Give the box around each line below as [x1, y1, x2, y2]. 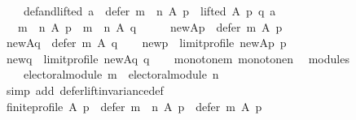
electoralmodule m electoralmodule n [23, 66, 219, 83]
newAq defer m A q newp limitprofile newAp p [6, 34, 287, 51]
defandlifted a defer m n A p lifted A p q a [23, 2, 276, 19]
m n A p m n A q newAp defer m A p [17, 18, 283, 35]
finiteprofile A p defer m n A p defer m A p [6, 97, 262, 114]
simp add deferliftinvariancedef [6, 81, 164, 98]
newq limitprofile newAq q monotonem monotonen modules [6, 49, 349, 66]
